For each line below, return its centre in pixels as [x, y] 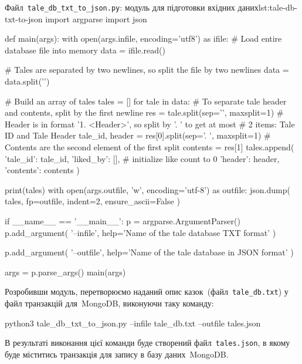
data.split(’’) [27, 81]
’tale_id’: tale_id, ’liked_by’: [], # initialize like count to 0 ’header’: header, [142, 158]
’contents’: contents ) [42, 170]
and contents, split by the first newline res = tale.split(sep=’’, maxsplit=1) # [144, 112]
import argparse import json [96, 18]
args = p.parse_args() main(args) [65, 272]
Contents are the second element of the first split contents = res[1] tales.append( [150, 147]
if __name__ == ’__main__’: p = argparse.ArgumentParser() [123, 220]
